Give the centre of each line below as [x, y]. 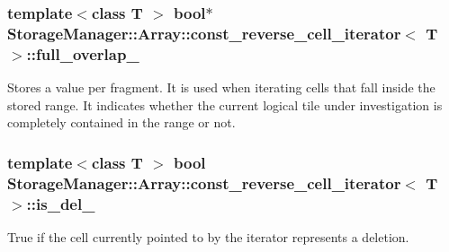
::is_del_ [61, 203]
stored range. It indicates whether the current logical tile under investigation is [225, 104]
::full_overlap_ [83, 53]
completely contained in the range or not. [121, 122]
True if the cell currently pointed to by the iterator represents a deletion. [208, 236]
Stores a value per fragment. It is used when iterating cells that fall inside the [221, 87]
